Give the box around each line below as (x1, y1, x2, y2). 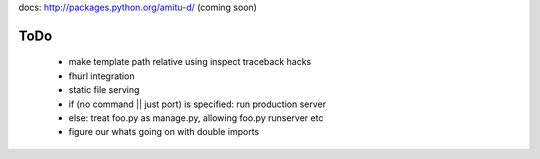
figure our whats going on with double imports (68, 126, 260, 138)
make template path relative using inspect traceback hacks (68, 56, 312, 68)
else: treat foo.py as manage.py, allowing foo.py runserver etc (68, 111, 324, 124)
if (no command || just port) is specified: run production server (68, 98, 327, 110)
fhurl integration (68, 70, 135, 82)
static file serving (68, 84, 140, 96)
